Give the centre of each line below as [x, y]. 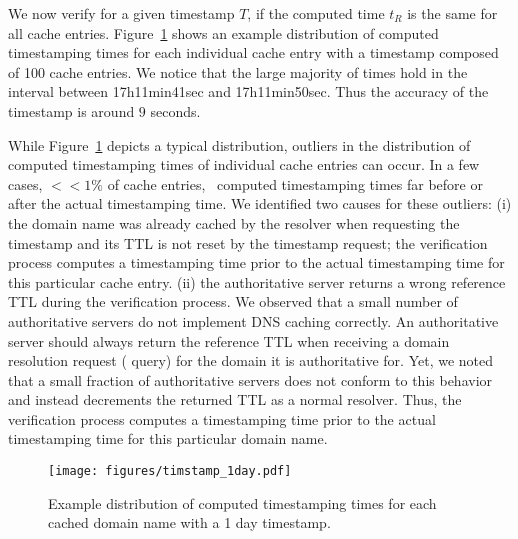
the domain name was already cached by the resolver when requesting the [234, 222]
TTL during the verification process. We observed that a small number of [233, 301]
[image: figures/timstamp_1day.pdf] [170, 471]
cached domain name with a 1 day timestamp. [189, 522]
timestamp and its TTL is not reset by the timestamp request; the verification [248, 242]
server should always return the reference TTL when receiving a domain [229, 340]
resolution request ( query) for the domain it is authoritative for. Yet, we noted [251, 360]
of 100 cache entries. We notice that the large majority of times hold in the [238, 71]
